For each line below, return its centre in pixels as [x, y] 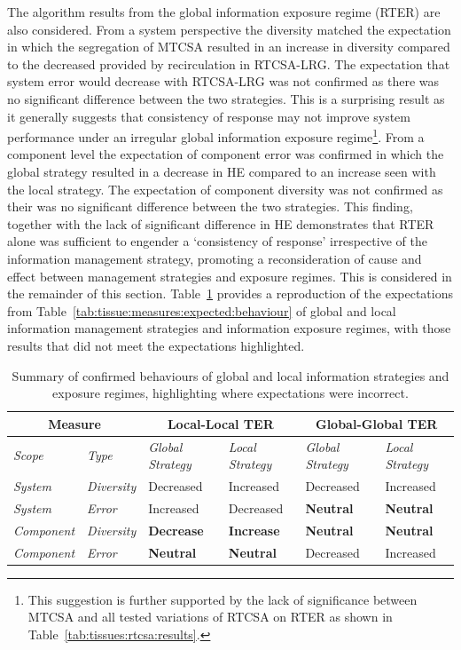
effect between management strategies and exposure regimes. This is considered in [230, 276]
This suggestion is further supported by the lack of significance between [223, 599]
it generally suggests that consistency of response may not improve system [209, 116]
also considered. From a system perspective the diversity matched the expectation [229, 29]
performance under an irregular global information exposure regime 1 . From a [216, 135]
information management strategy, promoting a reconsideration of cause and [215, 258]
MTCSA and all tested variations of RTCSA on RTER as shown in [210, 617]
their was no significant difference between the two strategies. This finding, [210, 206]
